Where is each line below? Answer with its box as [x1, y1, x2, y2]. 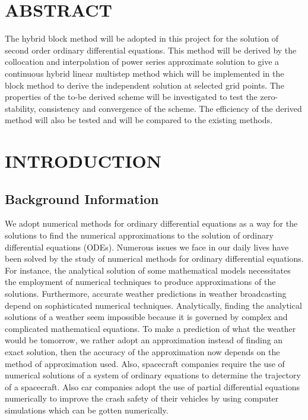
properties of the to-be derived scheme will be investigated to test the [5, 90, 258, 103]
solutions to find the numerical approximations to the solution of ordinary [5, 229, 274, 242]
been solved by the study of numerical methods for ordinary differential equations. [5, 252, 304, 265]
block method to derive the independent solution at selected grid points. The [5, 79, 284, 91]
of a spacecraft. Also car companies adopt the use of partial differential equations [5, 380, 300, 393]
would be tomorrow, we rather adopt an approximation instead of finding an [5, 334, 283, 346]
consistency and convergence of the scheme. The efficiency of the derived [39, 102, 302, 114]
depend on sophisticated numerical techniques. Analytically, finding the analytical [5, 299, 302, 311]
